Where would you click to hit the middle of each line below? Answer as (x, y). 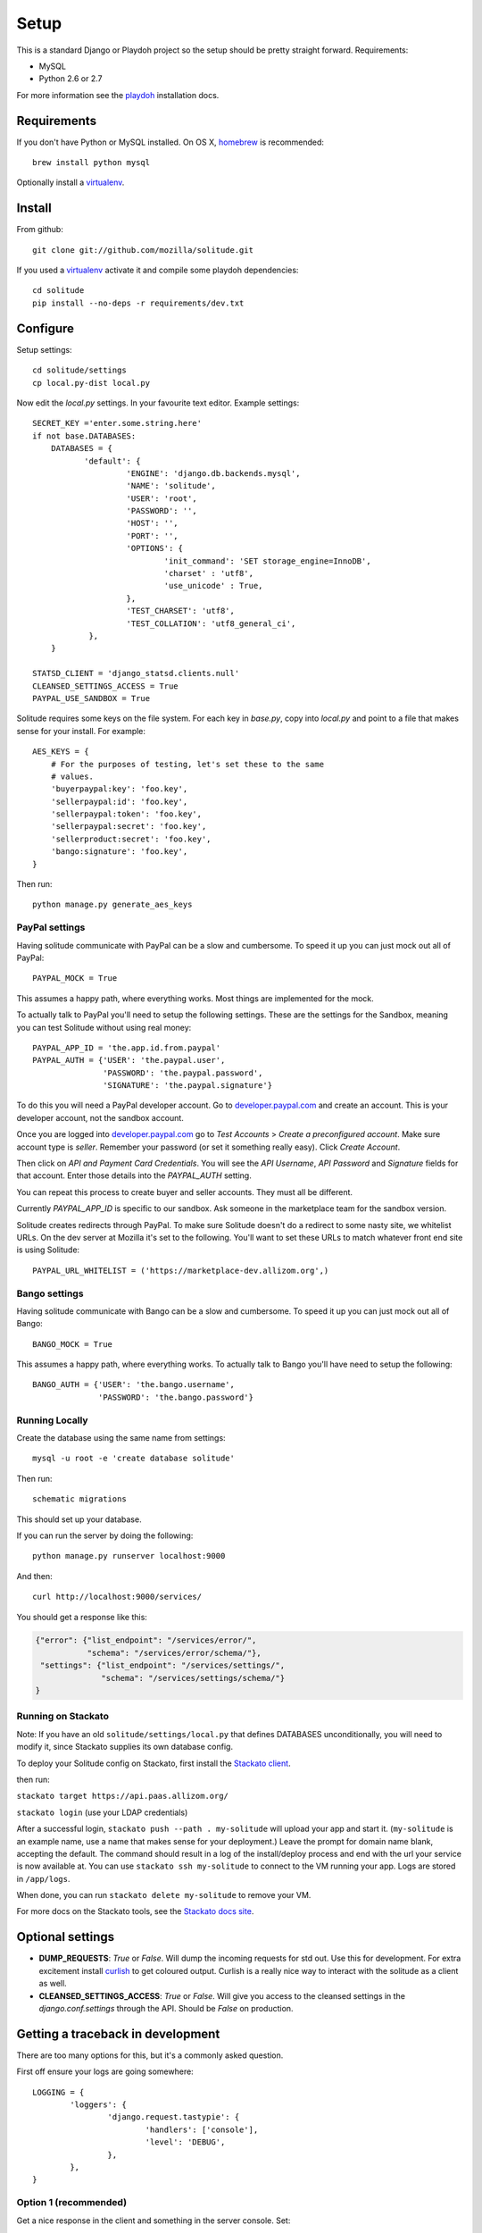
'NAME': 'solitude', (171, 486)
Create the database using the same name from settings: (121, 1437)
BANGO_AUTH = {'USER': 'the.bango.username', (134, 1385)
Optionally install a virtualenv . (71, 182)
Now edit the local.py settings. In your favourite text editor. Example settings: (158, 403)
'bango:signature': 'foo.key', (119, 852)
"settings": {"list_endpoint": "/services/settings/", (163, 1665)
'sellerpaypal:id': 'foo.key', (119, 801)
